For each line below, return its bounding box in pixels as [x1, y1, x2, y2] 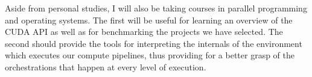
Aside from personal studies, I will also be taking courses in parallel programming [5, 2, 307, 14]
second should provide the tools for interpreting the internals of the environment [5, 37, 302, 49]
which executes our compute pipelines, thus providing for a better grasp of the [5, 49, 295, 61]
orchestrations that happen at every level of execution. [5, 60, 206, 73]
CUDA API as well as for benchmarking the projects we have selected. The [5, 25, 283, 38]
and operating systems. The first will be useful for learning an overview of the [5, 13, 293, 26]
